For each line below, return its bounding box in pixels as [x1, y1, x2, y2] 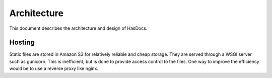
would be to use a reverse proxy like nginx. [9, 65, 98, 71]
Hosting [9, 38, 35, 47]
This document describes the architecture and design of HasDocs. [9, 25, 148, 31]
